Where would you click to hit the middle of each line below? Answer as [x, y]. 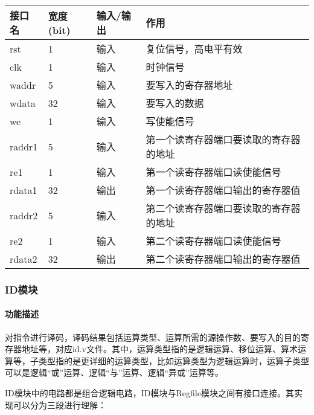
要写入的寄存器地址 [189, 85]
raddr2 [24, 215]
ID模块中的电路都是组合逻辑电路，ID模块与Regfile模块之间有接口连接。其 [149, 393]
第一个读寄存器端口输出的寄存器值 [223, 190]
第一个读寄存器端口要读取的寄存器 [223, 139]
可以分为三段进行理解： [59, 404]
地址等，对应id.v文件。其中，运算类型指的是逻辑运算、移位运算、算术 [159, 349]
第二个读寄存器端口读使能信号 [213, 241]
